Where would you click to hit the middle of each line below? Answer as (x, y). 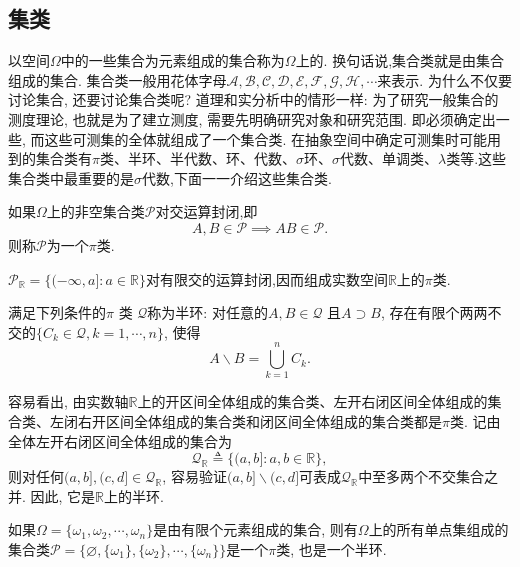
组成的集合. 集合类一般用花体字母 (117, 79)
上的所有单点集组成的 (438, 529)
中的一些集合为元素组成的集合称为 (172, 60)
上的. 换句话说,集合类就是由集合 (400, 60)
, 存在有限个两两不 (441, 312)
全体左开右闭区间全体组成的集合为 (120, 440)
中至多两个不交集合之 (428, 476)
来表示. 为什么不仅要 (444, 79)
